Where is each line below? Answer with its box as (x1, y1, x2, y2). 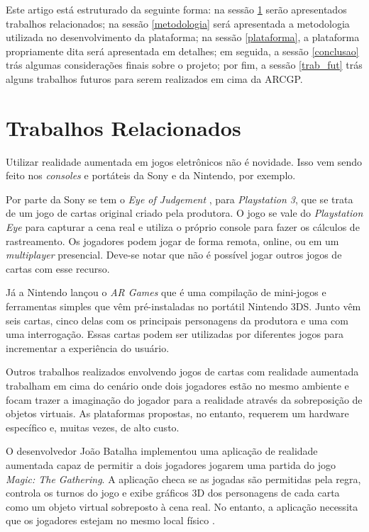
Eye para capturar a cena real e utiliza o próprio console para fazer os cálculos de (6, 220, 360, 234)
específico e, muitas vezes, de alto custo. (6, 419, 180, 434)
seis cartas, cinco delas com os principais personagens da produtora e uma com (6, 312, 348, 327)
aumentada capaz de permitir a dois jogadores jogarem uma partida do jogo (6, 457, 336, 472)
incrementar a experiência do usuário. (6, 340, 170, 355)
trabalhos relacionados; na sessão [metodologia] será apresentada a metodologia (6, 16, 350, 30)
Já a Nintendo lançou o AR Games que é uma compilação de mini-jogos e (6, 285, 326, 300)
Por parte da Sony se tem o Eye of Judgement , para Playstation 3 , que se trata (6, 191, 353, 206)
